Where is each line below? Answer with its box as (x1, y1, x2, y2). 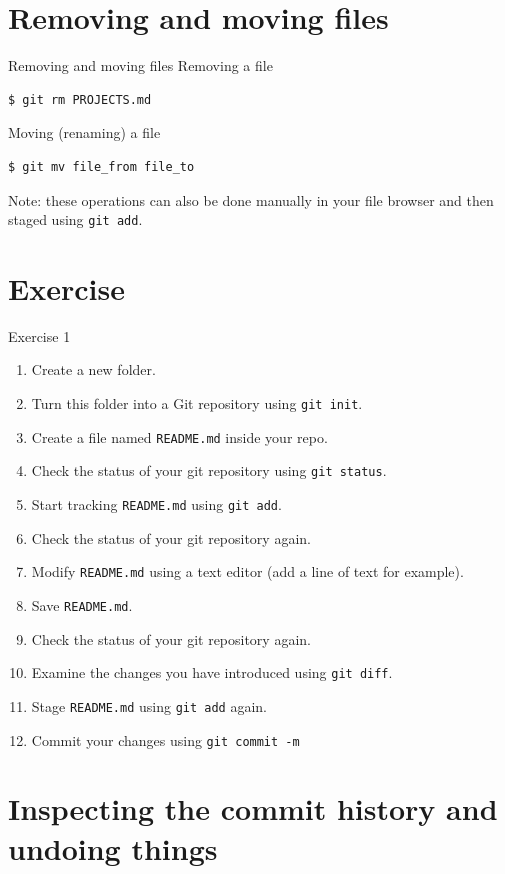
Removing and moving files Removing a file (8, 55, 273, 76)
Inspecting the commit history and (8, 788, 498, 829)
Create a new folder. (31, 359, 156, 380)
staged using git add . (8, 209, 143, 230)
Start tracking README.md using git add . (31, 494, 282, 515)
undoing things (8, 827, 218, 868)
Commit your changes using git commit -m (31, 729, 300, 750)
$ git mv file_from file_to (8, 159, 195, 174)
